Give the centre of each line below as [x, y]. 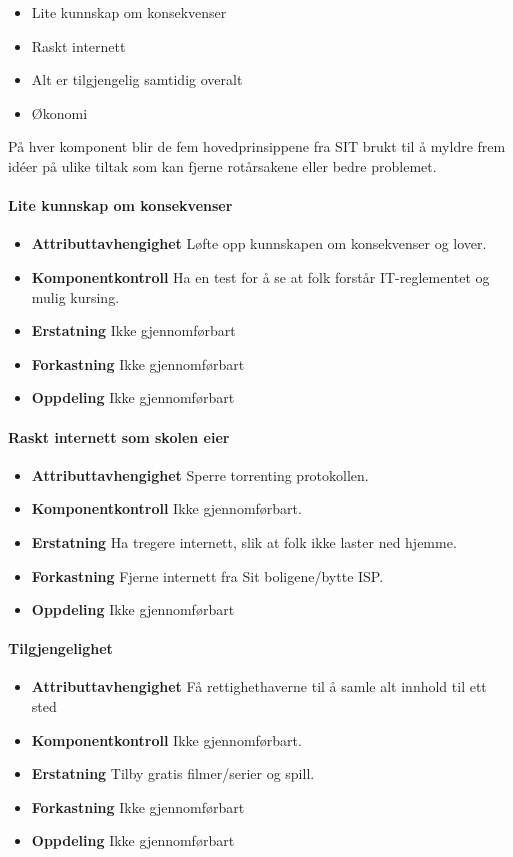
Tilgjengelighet [60, 648]
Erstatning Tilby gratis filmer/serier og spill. [173, 773]
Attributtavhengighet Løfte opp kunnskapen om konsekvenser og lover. [259, 243]
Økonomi [59, 112]
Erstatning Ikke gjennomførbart [133, 330]
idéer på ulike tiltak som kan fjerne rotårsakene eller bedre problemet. [222, 165]
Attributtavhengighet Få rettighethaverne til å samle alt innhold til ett [259, 686]
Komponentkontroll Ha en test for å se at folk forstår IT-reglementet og [260, 276]
